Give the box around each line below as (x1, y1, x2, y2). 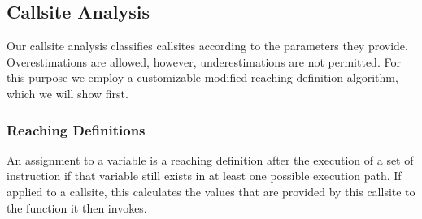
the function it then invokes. (7, 199, 147, 216)
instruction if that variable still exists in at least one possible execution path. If (7, 167, 402, 184)
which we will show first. (7, 84, 128, 101)
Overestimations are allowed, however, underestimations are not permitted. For (7, 53, 401, 70)
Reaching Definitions (7, 119, 146, 140)
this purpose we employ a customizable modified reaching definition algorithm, (7, 69, 398, 86)
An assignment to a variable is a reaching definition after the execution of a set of (7, 151, 414, 168)
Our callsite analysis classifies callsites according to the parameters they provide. (7, 37, 408, 54)
